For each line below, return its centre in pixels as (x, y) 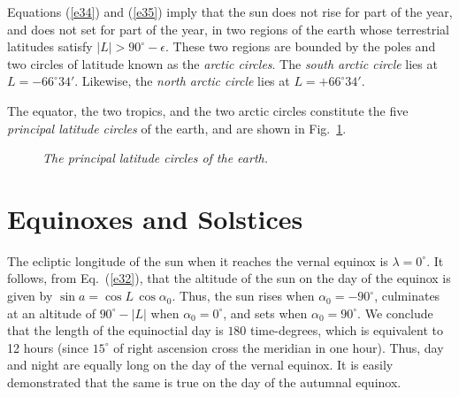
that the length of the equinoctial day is (115, 330)
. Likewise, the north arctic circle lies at (182, 81)
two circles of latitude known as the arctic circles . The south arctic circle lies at (222, 63)
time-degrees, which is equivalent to (347, 330)
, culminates (407, 296)
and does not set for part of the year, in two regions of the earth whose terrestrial (229, 29)
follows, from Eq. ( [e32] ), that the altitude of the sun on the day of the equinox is (229, 278)
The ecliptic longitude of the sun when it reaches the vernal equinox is (198, 260)
